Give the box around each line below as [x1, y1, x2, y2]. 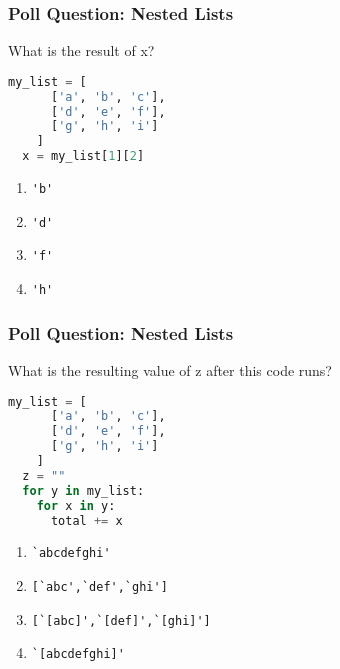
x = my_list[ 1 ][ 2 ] [22, 149, 145, 164]
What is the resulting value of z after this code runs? [8, 359, 332, 380]
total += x [50, 513, 123, 528]
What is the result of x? [8, 40, 155, 61]
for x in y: [36, 498, 116, 513]
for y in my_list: [22, 483, 145, 498]
